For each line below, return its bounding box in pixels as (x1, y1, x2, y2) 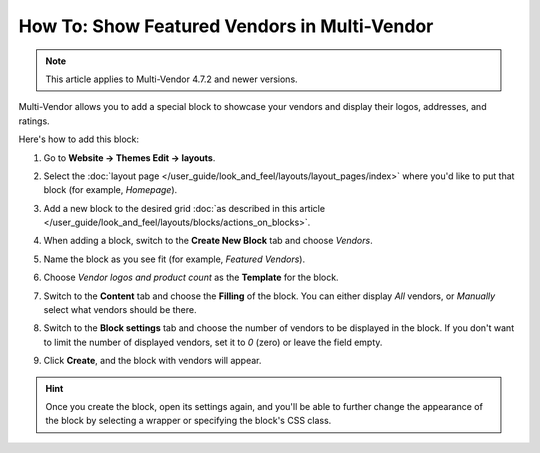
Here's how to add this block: (18, 133, 140, 145)
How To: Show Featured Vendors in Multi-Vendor (18, 15, 434, 37)
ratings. (18, 115, 50, 127)
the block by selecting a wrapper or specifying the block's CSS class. (45, 415, 332, 427)
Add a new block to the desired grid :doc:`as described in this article (43, 202, 325, 214)
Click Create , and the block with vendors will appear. (43, 355, 262, 367)
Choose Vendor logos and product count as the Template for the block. (43, 271, 339, 284)
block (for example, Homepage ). (43, 184, 178, 196)
